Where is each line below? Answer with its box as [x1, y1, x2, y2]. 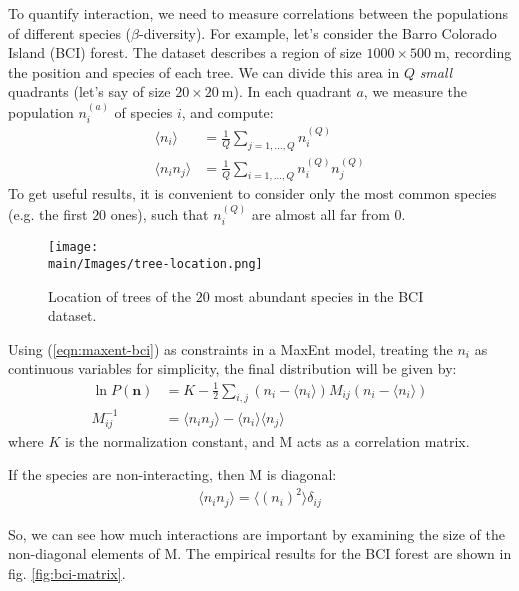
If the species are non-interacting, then [8, 464, 245, 485]
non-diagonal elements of [8, 543, 160, 564]
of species [114, 101, 173, 122]
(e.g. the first [8, 203, 88, 224]
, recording [445, 42, 512, 63]
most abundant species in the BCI [214, 285, 424, 306]
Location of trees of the [48, 285, 192, 306]
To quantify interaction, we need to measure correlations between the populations [8, 3, 509, 23]
